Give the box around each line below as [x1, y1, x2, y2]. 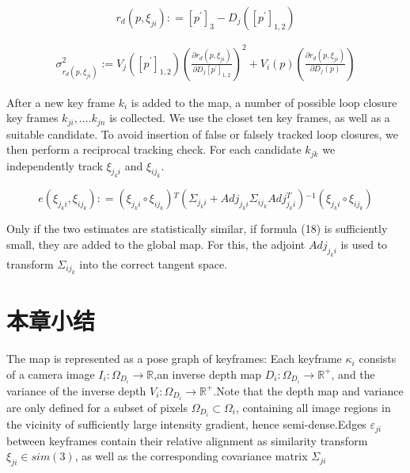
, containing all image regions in [235, 399, 391, 416]
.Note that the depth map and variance [213, 382, 404, 399]
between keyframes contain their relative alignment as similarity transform [6, 432, 368, 448]
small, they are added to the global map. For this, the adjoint [6, 235, 306, 252]
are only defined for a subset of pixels [6, 399, 188, 416]
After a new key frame [6, 93, 115, 110]
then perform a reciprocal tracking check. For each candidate [6, 141, 302, 158]
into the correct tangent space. [79, 255, 228, 272]
